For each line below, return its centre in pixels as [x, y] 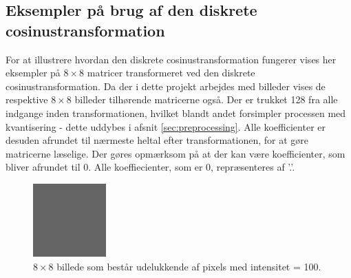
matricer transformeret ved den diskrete [171, 73]
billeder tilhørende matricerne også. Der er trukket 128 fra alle [206, 99]
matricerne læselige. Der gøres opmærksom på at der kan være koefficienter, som [175, 153]
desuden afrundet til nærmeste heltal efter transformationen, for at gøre [157, 140]
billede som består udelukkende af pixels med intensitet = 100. [189, 266]
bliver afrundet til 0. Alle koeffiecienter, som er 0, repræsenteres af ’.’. [150, 167]
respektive [27, 99]
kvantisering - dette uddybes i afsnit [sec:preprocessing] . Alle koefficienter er [166, 126]
